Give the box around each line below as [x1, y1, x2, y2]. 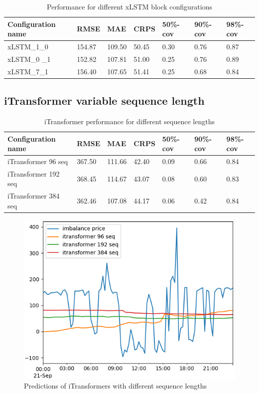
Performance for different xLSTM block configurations [46, 1, 213, 11]
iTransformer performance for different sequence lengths [44, 116, 215, 127]
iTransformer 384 [7, 191, 60, 201]
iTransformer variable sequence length [4, 93, 205, 108]
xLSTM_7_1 [7, 66, 48, 76]
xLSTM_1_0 [7, 41, 48, 52]
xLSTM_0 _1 [7, 53, 51, 64]
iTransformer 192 [7, 168, 60, 179]
